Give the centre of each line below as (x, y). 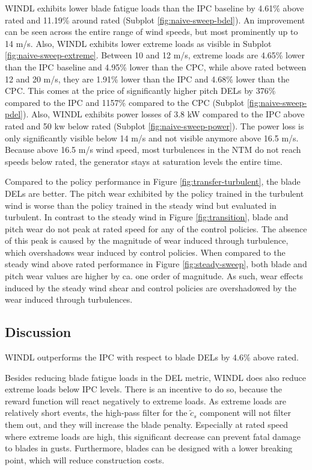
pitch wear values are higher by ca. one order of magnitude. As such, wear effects (154, 276)
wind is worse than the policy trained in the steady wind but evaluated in (141, 205)
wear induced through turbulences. (69, 299)
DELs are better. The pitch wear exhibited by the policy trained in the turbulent (154, 193)
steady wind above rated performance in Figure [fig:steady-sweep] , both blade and (156, 264)
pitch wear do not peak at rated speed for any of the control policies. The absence (156, 228)
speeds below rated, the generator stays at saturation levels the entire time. (144, 161)
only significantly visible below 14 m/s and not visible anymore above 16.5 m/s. (152, 138)
